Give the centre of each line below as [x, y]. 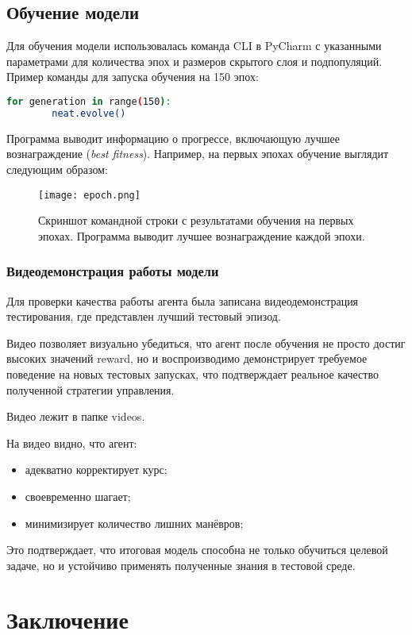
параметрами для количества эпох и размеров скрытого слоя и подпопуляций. [194, 61]
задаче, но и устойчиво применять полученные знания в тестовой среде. [181, 565]
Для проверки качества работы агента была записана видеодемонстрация [183, 300]
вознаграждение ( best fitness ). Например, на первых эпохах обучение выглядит [198, 154]
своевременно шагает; [78, 496]
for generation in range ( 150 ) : [89, 101]
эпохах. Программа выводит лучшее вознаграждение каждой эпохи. [202, 235]
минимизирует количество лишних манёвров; [134, 523]
